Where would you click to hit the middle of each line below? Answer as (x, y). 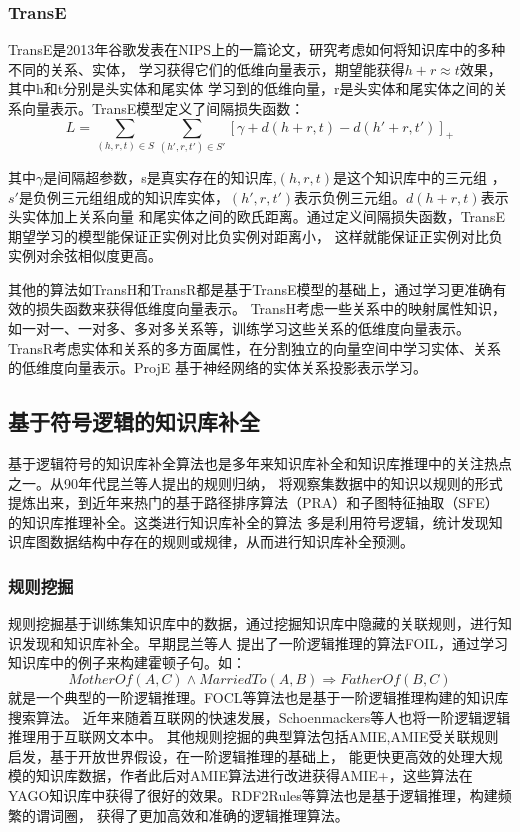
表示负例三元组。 (350, 196)
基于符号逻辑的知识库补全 (134, 421)
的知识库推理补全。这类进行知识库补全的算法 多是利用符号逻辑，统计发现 (248, 521)
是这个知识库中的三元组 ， (419, 176)
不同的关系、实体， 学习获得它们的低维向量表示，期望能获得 (206, 68)
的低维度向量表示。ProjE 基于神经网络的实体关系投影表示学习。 (217, 367)
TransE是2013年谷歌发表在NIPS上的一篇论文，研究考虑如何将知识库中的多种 (257, 49)
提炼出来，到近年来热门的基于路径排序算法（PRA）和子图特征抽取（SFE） (253, 502)
